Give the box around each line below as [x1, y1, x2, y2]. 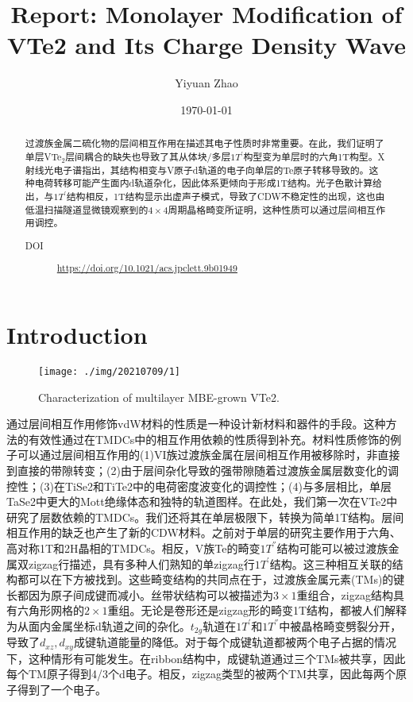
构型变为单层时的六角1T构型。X [243, 149, 385, 163]
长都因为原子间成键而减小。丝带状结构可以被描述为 [6, 586, 273, 603]
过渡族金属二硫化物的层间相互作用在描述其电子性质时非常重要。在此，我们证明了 [25, 137, 384, 150]
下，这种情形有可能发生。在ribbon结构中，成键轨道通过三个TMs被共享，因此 [6, 650, 406, 666]
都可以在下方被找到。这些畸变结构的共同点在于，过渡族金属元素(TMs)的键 [17, 571, 405, 588]
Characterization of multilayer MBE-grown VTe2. [38, 388, 280, 405]
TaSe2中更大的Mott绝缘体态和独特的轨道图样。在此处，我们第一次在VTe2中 [6, 493, 398, 510]
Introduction [6, 318, 148, 350]
